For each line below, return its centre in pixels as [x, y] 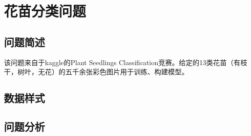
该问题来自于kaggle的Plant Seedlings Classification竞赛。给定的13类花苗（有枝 [126, 62]
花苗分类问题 [45, 11]
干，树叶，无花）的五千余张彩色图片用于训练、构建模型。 [96, 72]
